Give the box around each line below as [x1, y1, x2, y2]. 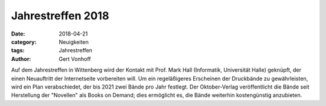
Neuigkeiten [59, 38, 89, 45]
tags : [11, 47, 25, 54]
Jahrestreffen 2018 [11, 9, 109, 22]
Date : [11, 30, 25, 37]
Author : [11, 55, 31, 63]
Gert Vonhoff [59, 55, 91, 63]
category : [11, 38, 37, 45]
